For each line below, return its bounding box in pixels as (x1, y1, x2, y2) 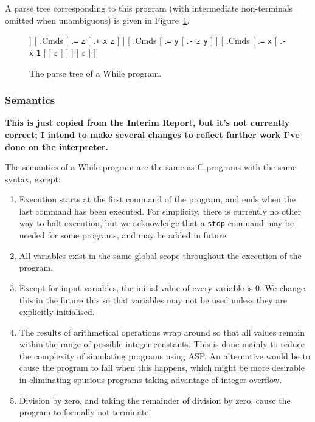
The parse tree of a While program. (29, 66, 162, 79)
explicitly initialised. (19, 305, 95, 318)
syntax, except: (5, 172, 61, 185)
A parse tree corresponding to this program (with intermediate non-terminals (5, 2, 293, 14)
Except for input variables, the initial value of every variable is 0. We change (19, 281, 305, 294)
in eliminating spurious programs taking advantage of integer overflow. (19, 373, 282, 386)
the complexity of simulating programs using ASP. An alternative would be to (19, 349, 310, 362)
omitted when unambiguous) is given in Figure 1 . (5, 13, 190, 26)
